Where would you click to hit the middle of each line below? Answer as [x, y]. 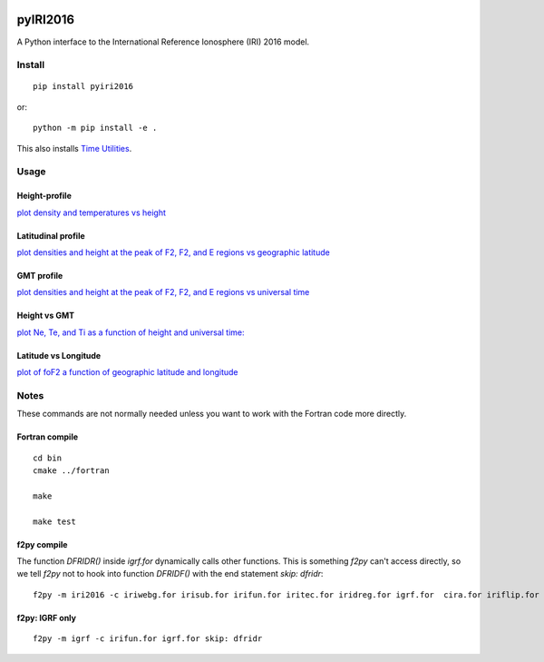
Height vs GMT [46, 316]
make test [54, 521]
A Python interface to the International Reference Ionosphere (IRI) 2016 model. [163, 42]
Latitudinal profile [51, 235]
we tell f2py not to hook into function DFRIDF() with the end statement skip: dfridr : [170, 574]
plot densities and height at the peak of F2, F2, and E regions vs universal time [163, 292]
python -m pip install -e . [95, 128]
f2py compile [42, 544]
